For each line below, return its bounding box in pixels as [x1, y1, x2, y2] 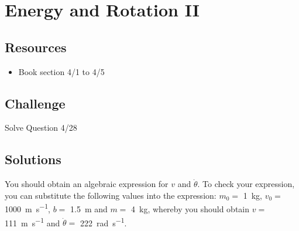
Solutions [5, 150, 61, 168]
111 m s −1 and [5, 215, 60, 229]
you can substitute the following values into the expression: [5, 189, 216, 201]
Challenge [5, 94, 66, 112]
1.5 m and [70, 203, 108, 215]
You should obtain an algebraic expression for [5, 178, 169, 190]
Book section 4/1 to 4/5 [18, 65, 105, 77]
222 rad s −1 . [80, 215, 127, 229]
